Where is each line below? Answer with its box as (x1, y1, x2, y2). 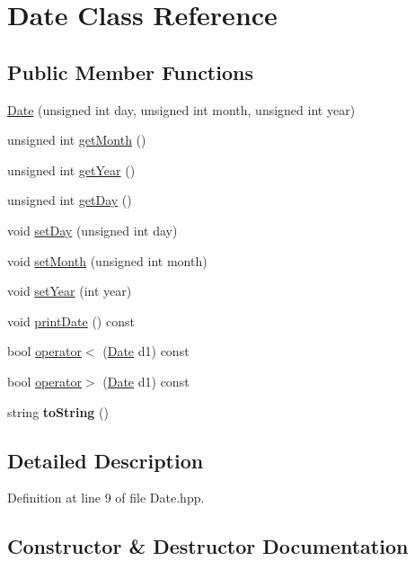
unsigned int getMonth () (7, 130, 146, 149)
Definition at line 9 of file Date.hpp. (7, 488, 205, 507)
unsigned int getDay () (7, 191, 132, 209)
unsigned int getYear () (7, 160, 136, 179)
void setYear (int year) (7, 281, 132, 300)
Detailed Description (7, 446, 204, 474)
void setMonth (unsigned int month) (7, 251, 207, 270)
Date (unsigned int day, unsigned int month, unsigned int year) (7, 100, 356, 119)
